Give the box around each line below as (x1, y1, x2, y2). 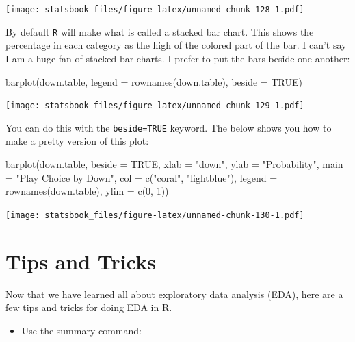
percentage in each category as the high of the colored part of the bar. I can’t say (5, 38, 347, 52)
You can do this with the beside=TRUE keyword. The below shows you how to (5, 120, 332, 134)
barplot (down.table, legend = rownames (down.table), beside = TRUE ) (5, 74, 302, 88)
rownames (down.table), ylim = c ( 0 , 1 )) (5, 184, 169, 198)
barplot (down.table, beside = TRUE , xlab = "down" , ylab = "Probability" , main (5, 157, 343, 171)
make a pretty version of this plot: (5, 134, 149, 148)
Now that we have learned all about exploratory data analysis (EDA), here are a (5, 286, 343, 301)
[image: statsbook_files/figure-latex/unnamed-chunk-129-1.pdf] (5, 101, 304, 111)
